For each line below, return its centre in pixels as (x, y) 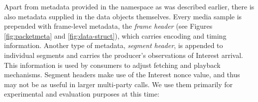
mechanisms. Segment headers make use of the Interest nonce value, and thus (122, 75)
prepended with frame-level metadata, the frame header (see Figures (108, 26)
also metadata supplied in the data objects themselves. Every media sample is (123, 16)
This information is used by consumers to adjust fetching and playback (112, 65)
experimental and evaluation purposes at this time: (82, 94)
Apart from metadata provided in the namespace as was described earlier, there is (129, 6)
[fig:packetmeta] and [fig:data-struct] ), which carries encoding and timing (115, 35)
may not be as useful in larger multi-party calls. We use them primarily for (119, 84)
